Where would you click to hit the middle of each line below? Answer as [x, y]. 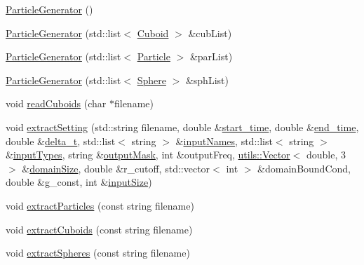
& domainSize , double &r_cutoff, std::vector [116, 168]
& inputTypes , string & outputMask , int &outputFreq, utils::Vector [148, 155]
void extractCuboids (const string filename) [99, 229]
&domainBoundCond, [304, 168]
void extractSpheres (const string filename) [98, 253]
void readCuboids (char [56, 103]
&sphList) [207, 80]
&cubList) [210, 33]
